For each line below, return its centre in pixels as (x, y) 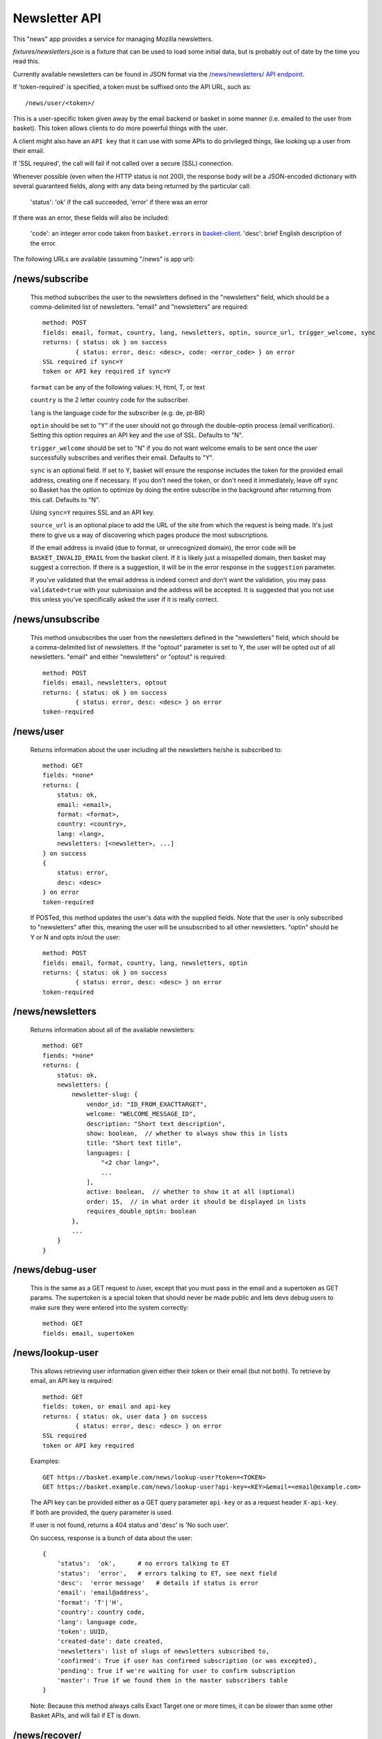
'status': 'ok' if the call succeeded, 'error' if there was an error (119, 202)
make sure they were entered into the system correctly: (109, 1307)
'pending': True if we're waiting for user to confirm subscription (176, 1670)
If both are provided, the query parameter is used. (102, 1512)
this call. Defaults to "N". (65, 499)
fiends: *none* (68, 1055)
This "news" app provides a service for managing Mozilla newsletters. (113, 39)
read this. (26, 61)
